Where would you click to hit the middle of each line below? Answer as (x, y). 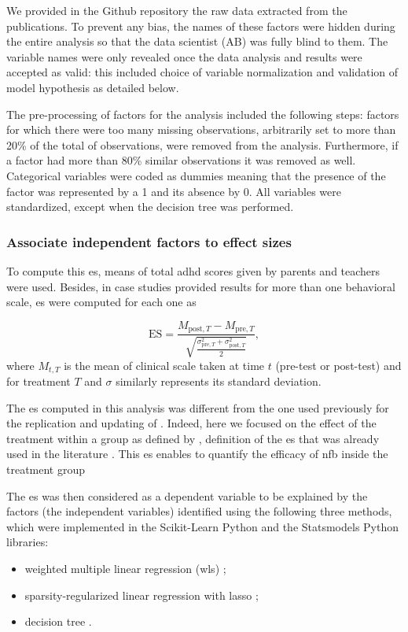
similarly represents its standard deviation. (219, 381)
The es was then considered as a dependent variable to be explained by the (187, 495)
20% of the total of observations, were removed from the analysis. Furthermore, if (202, 144)
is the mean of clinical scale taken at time (164, 365)
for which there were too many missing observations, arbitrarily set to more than (201, 129)
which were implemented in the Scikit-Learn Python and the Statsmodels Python (203, 526)
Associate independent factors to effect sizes (149, 241)
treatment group (46, 469)
